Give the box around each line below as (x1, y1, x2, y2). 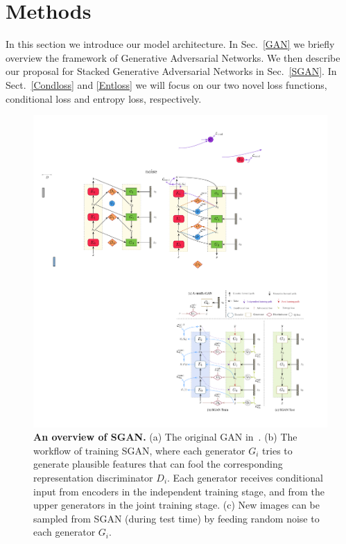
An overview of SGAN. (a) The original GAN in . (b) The (33, 430, 297, 444)
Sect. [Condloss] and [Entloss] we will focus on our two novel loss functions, (6, 77, 327, 92)
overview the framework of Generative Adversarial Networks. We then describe (6, 50, 340, 65)
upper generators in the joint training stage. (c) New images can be (33, 498, 320, 512)
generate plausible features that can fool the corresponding (33, 457, 283, 471)
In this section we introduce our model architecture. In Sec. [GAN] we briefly (6, 37, 335, 51)
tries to (262, 443, 293, 457)
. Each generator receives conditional (167, 470, 323, 484)
